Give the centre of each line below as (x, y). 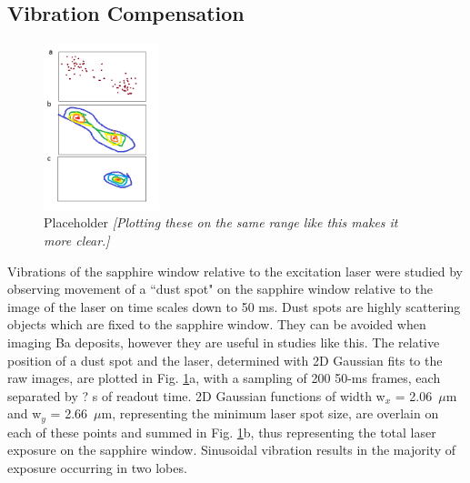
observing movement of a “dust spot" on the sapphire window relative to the (220, 289)
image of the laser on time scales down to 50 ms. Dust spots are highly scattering (234, 306)
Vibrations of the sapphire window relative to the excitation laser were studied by (235, 271)
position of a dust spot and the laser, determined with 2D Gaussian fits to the (225, 360)
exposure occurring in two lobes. (97, 467)
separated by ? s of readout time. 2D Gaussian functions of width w (196, 395)
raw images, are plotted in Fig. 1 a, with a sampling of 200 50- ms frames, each (224, 378)
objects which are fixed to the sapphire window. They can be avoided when (217, 324)
